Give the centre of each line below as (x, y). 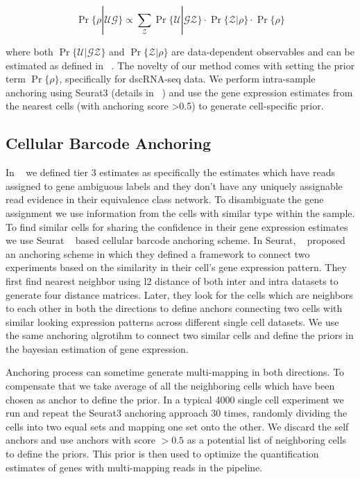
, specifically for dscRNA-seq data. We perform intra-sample (187, 79)
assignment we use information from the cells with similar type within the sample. (180, 212)
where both (29, 51)
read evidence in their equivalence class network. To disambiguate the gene (165, 199)
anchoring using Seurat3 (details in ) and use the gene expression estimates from (179, 92)
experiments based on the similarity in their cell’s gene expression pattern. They (176, 267)
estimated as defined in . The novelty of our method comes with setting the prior (180, 65)
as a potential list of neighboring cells (267, 440)
